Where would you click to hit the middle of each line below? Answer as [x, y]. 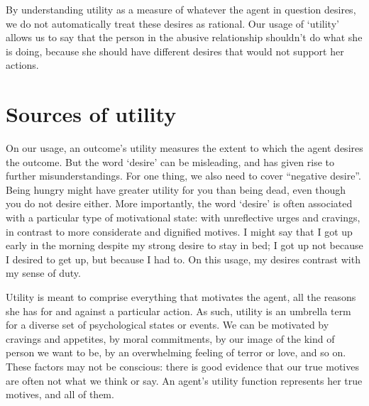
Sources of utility [91, 114]
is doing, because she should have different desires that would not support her [175, 51]
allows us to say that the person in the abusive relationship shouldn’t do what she [184, 37]
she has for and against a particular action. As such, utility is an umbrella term [178, 311]
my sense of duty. [43, 273]
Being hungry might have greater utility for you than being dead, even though [176, 189]
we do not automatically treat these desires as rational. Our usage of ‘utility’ [172, 23]
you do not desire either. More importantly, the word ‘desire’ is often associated [179, 203]
